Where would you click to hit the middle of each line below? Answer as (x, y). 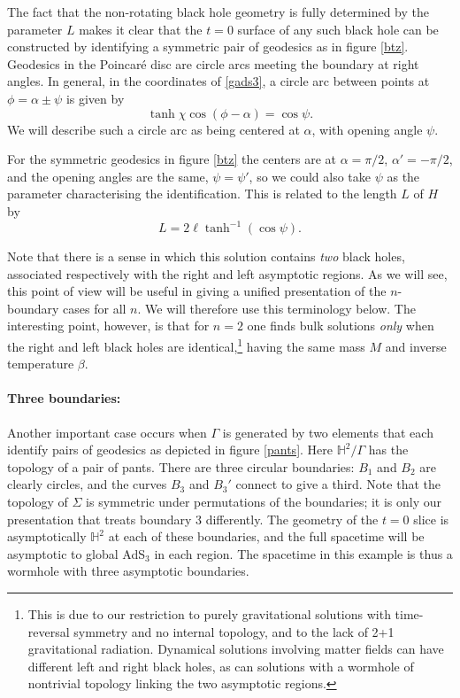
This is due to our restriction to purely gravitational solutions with (209, 613)
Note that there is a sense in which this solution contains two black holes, (206, 256)
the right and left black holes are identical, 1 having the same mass (186, 345)
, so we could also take (310, 176)
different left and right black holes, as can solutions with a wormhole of (221, 666)
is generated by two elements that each (328, 432)
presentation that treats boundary (100, 519)
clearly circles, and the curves (87, 484)
